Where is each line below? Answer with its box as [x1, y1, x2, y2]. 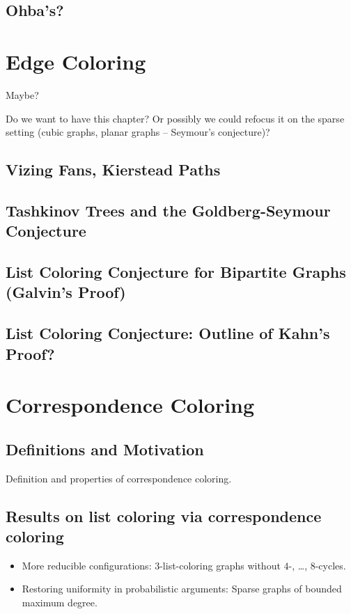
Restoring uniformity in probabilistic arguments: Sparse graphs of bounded [22, 581, 342, 596]
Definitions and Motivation [6, 438, 204, 459]
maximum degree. [22, 595, 97, 609]
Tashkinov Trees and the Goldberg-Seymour [6, 199, 331, 221]
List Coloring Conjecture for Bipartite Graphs [6, 261, 346, 283]
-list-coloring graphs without [159, 558, 281, 572]
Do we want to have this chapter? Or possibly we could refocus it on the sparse [6, 111, 345, 125]
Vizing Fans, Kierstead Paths [6, 159, 221, 180]
